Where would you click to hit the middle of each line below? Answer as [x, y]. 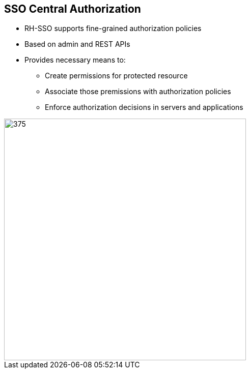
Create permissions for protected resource [116, 76]
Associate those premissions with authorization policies [138, 92]
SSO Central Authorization [73, 9]
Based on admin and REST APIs [77, 44]
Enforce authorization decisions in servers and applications [144, 107]
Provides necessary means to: [75, 60]
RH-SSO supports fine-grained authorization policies [113, 28]
